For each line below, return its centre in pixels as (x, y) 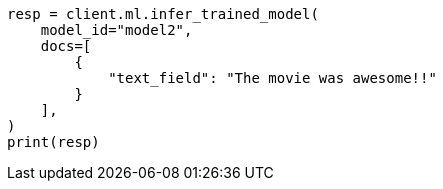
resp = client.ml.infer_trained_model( (163, 14)
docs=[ (66, 46)
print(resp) (53, 142)
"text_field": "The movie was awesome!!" (272, 78)
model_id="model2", (116, 30)
